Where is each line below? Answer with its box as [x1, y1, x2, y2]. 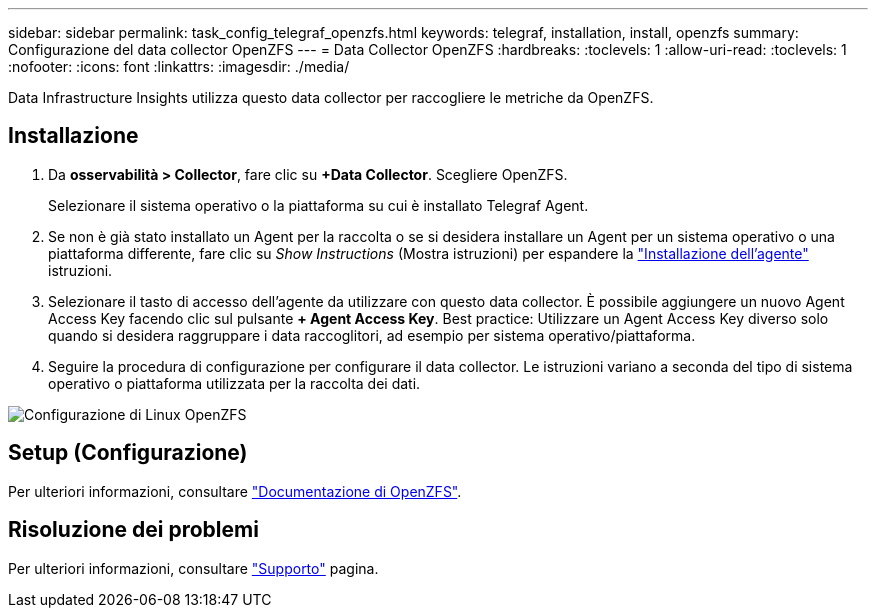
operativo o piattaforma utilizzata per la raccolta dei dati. [48, 374, 421, 392]
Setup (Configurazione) [8, 440, 248, 466]
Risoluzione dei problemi [8, 517, 259, 543]
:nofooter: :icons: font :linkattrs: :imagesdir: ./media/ [8, 58, 350, 75]
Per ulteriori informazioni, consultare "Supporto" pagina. [8, 559, 379, 577]
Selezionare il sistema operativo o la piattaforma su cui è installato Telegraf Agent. [48, 196, 589, 214]
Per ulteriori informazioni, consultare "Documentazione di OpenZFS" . [8, 482, 462, 500]
